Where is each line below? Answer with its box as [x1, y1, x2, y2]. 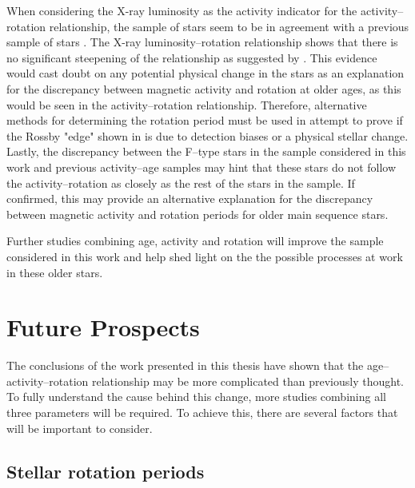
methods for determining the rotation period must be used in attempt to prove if [6, 112, 403, 129]
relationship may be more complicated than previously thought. [92, 372, 404, 389]
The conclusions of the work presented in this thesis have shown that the [6, 357, 364, 374]
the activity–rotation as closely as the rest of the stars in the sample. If [6, 174, 355, 191]
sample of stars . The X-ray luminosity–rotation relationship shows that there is [6, 34, 398, 50]
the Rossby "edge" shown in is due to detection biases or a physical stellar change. [6, 127, 409, 144]
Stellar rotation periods [6, 458, 205, 483]
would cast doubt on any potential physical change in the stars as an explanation [6, 65, 405, 81]
